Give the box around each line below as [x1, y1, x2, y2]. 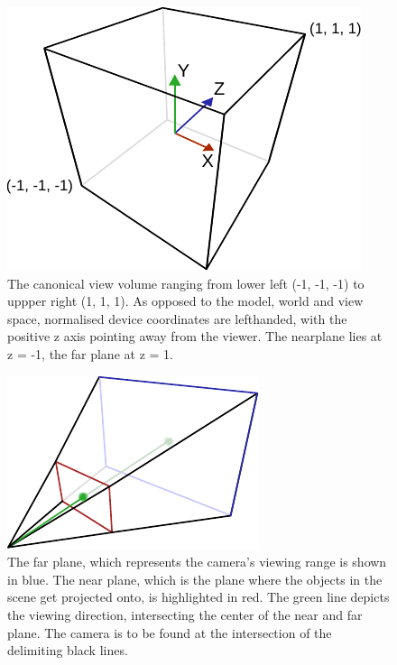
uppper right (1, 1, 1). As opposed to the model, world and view [7, 291, 364, 310]
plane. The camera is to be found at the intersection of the [7, 623, 332, 642]
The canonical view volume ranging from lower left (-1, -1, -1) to [7, 273, 365, 292]
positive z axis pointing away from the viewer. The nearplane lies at [7, 327, 383, 346]
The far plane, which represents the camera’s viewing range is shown [7, 552, 387, 571]
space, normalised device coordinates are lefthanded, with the [7, 309, 347, 328]
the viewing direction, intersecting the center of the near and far [7, 605, 363, 623]
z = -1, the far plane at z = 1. [7, 344, 173, 363]
